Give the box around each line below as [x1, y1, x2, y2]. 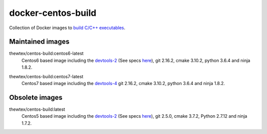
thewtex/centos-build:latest [9, 106, 65, 112]
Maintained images [9, 38, 70, 46]
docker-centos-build [9, 7, 96, 18]
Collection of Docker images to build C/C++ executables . [9, 25, 126, 31]
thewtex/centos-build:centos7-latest [9, 73, 84, 79]
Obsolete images [9, 93, 63, 101]
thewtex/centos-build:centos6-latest [9, 50, 84, 56]
